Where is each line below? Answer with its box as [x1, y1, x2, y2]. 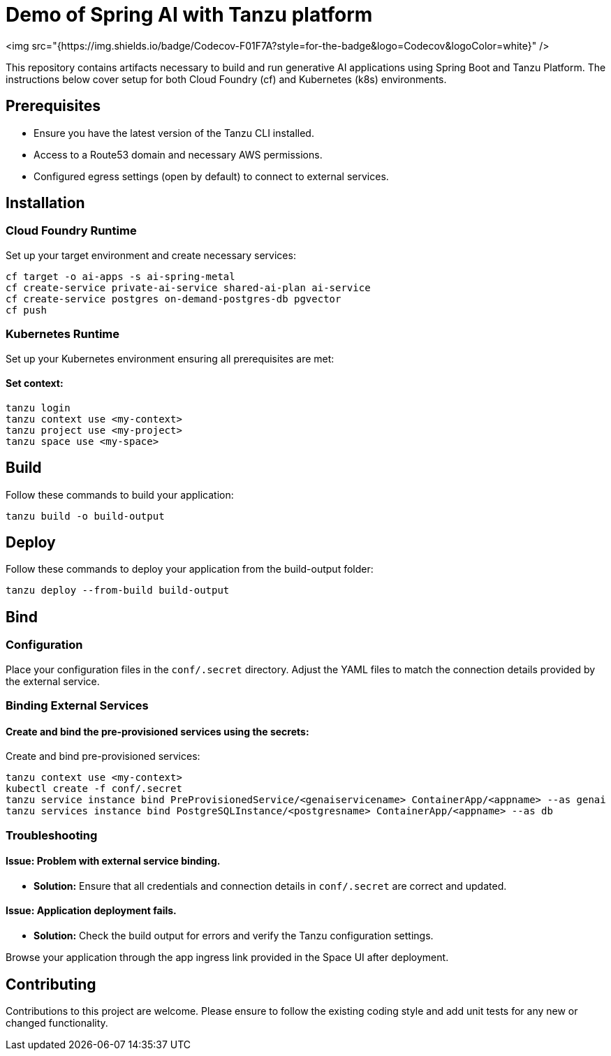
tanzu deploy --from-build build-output [6, 585, 230, 596]
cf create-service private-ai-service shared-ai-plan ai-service [6, 281, 371, 293]
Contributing [6, 975, 96, 993]
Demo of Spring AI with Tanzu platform [6, 3, 373, 27]
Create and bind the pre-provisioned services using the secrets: [6, 725, 309, 738]
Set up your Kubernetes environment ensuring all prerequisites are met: [6, 352, 334, 365]
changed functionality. [6, 1016, 108, 1029]
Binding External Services [6, 698, 149, 713]
